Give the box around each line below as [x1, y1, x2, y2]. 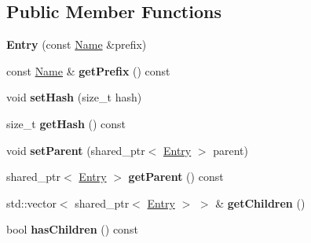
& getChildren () [215, 194, 306, 211]
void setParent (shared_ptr [6, 142, 145, 158]
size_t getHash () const [6, 115, 126, 131]
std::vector [6, 194, 57, 211]
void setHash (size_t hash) [6, 89, 142, 105]
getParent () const [128, 168, 224, 185]
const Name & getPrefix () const [6, 62, 170, 79]
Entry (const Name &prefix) [6, 36, 147, 53]
